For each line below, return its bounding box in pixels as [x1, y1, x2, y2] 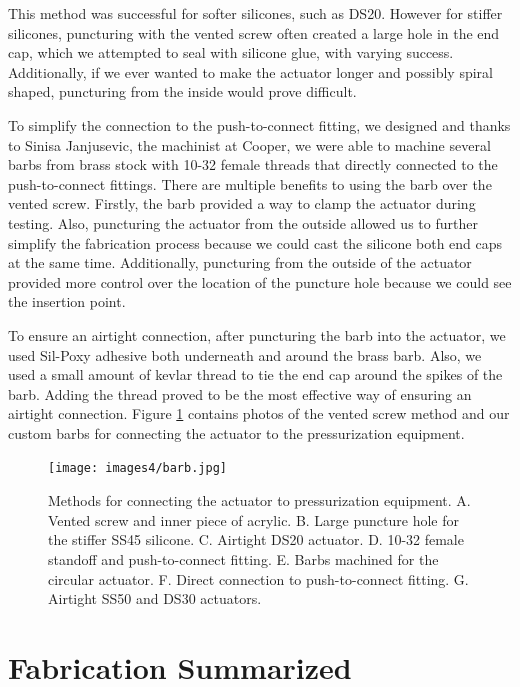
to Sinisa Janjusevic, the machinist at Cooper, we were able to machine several [8, 134, 491, 155]
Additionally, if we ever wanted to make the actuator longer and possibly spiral [8, 61, 493, 82]
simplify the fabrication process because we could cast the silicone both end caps [8, 232, 503, 253]
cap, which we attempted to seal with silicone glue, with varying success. [8, 42, 454, 63]
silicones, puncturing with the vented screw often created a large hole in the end [8, 22, 500, 43]
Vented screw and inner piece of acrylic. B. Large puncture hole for [48, 509, 459, 530]
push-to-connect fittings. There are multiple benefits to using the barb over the [8, 173, 492, 194]
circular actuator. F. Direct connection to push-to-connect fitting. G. [48, 568, 469, 589]
